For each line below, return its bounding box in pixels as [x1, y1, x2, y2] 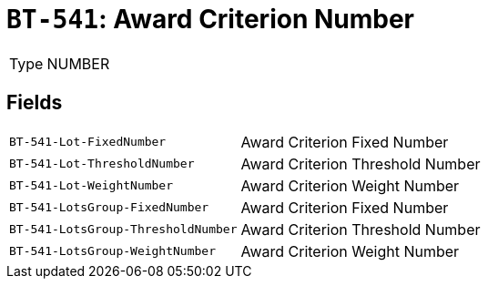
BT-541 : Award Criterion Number [6, 4, 415, 35]
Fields [6, 91, 63, 115]
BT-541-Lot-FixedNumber [9, 135, 167, 149]
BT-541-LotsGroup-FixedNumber [9, 200, 209, 215]
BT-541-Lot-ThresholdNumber [9, 157, 195, 171]
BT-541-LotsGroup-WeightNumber [9, 244, 216, 259]
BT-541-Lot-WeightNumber [9, 179, 174, 193]
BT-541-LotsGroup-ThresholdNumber [9, 222, 238, 237]
